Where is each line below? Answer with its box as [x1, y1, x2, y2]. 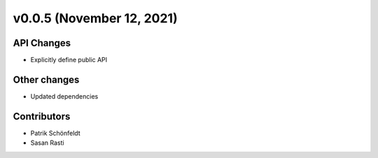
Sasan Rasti [30, 138, 64, 147]
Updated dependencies [30, 92, 99, 101]
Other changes [13, 73, 80, 85]
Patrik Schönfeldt [30, 129, 80, 137]
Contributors [13, 110, 71, 122]
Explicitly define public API [30, 56, 108, 64]
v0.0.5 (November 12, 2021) [13, 10, 178, 26]
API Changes [13, 37, 71, 49]
